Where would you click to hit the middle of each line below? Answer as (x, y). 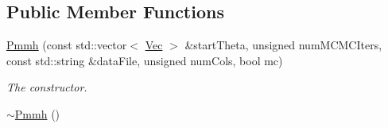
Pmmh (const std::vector (67, 45)
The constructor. (47, 87)
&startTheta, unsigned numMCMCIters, (283, 45)
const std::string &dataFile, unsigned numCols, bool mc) (145, 60)
